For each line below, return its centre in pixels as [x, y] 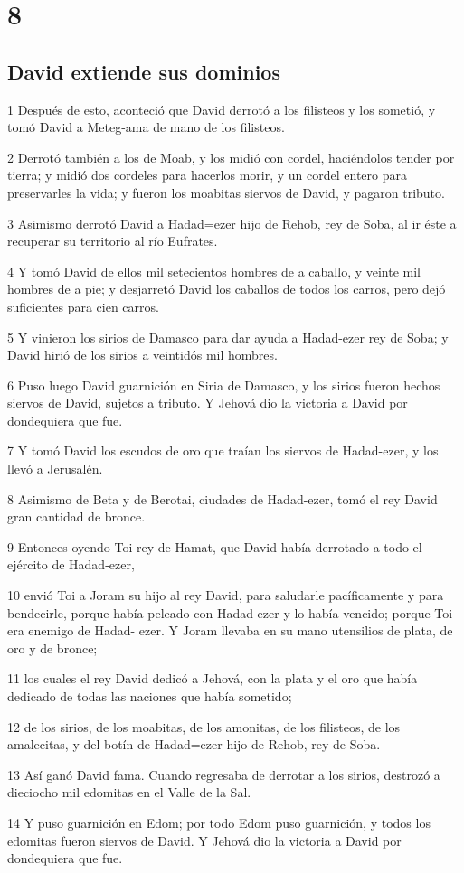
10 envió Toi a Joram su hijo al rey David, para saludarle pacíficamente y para [226, 595]
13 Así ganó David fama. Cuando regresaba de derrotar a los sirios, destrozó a [224, 774]
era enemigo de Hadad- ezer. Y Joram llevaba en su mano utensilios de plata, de [230, 630]
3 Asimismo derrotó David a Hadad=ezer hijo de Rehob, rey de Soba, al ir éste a [232, 223]
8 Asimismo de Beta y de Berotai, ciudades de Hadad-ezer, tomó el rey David [223, 498]
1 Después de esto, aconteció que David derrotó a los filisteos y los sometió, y [222, 109]
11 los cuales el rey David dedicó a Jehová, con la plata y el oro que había [213, 678]
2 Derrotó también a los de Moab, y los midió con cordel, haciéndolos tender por [231, 157]
